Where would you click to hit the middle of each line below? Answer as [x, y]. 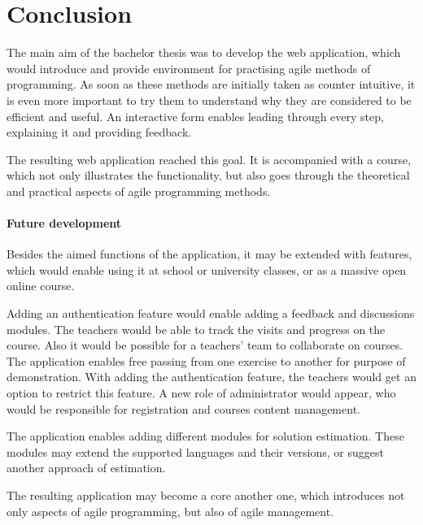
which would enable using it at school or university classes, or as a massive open [207, 269]
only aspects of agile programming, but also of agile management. [170, 511]
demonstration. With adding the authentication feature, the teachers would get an [211, 377]
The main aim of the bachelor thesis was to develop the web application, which [204, 52]
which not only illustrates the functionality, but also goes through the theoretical [208, 175]
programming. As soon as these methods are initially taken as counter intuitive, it [211, 84]
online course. [41, 286]
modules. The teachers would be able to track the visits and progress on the [196, 329]
